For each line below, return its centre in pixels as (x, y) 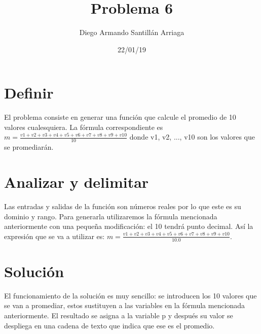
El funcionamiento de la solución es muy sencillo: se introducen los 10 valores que (130, 295)
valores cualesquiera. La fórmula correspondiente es (84, 127)
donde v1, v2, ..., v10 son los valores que (192, 137)
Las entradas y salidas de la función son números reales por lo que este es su (123, 206)
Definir (29, 93)
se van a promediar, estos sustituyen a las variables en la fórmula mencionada (125, 305)
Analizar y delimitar (77, 182)
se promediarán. (29, 147)
